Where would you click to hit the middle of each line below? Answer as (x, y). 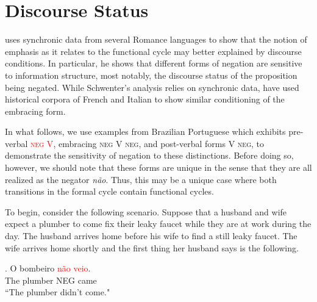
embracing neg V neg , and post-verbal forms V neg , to (161, 143)
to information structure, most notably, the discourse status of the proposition (151, 75)
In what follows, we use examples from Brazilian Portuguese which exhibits (145, 131)
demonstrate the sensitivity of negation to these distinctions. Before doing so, (149, 155)
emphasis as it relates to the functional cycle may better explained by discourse (153, 51)
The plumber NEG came (51, 280)
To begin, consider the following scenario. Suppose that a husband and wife (146, 211)
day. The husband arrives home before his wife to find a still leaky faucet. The (151, 236)
